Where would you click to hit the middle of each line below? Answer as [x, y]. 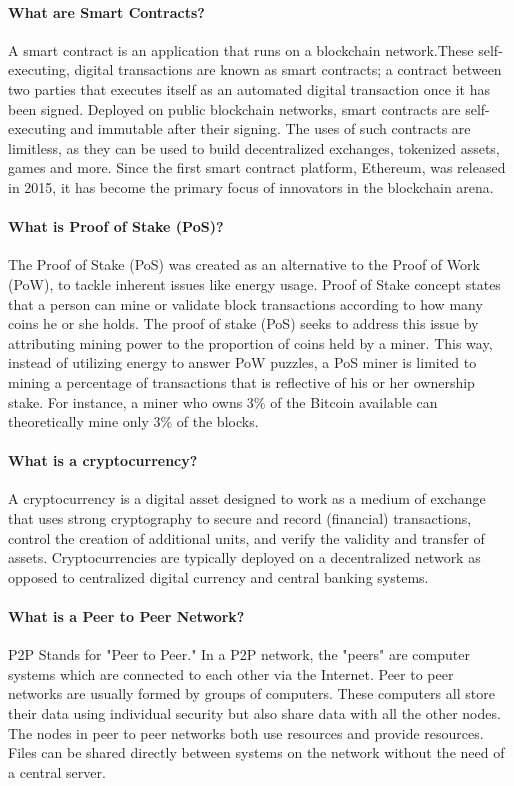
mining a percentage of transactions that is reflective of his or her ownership [241, 381]
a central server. [57, 771]
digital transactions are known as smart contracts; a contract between [288, 69]
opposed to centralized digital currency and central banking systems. [218, 576]
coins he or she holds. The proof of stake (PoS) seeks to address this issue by [243, 323]
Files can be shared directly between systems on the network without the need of [256, 752]
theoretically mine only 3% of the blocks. [133, 421]
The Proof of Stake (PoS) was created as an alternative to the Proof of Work [244, 264]
